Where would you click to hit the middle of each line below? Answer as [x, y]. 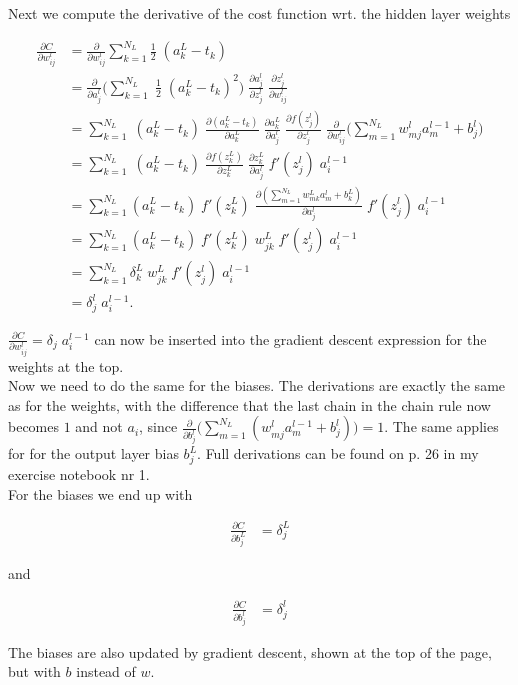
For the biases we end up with [100, 493]
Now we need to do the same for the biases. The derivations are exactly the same [257, 385]
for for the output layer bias [93, 453]
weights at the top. [66, 365]
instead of [106, 671]
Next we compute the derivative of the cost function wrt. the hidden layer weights [259, 13]
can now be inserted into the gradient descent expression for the [290, 338]
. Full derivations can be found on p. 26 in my [338, 453]
